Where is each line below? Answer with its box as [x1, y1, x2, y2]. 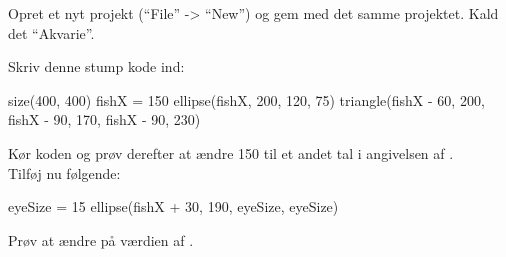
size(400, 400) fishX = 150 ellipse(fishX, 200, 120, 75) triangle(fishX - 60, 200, [8, 89, 485, 110]
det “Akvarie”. [8, 22, 95, 43]
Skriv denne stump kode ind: [8, 56, 185, 77]
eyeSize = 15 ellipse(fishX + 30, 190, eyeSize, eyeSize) [8, 196, 339, 217]
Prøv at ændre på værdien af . [8, 229, 194, 250]
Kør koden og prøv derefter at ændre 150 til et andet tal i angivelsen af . [8, 142, 454, 163]
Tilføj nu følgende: [8, 162, 121, 183]
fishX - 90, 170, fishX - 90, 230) [8, 109, 201, 130]
